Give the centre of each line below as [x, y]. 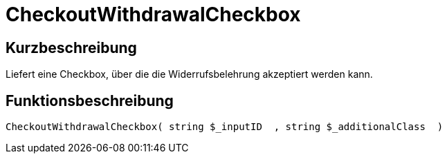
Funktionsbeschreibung [90, 100]
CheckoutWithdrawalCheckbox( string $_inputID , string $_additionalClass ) [225, 127]
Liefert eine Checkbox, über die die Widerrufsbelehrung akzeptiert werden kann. [189, 74]
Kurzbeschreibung [71, 47]
